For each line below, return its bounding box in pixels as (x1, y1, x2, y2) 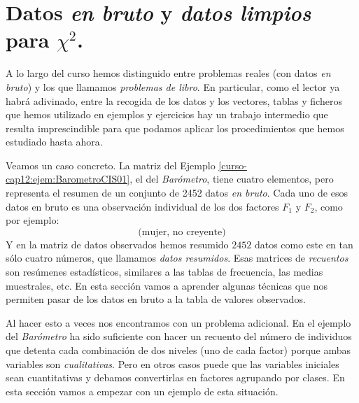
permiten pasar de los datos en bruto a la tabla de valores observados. (6, 292, 306, 306)
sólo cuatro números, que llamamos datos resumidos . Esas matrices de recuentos (6, 250, 349, 265)
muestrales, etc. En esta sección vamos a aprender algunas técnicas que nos (6, 278, 328, 292)
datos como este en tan (254, 236, 353, 251)
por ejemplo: (6, 213, 59, 227)
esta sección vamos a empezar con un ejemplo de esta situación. (6, 383, 279, 398)
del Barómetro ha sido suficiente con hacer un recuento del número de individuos (6, 329, 352, 344)
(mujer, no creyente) (138, 227, 226, 237)
